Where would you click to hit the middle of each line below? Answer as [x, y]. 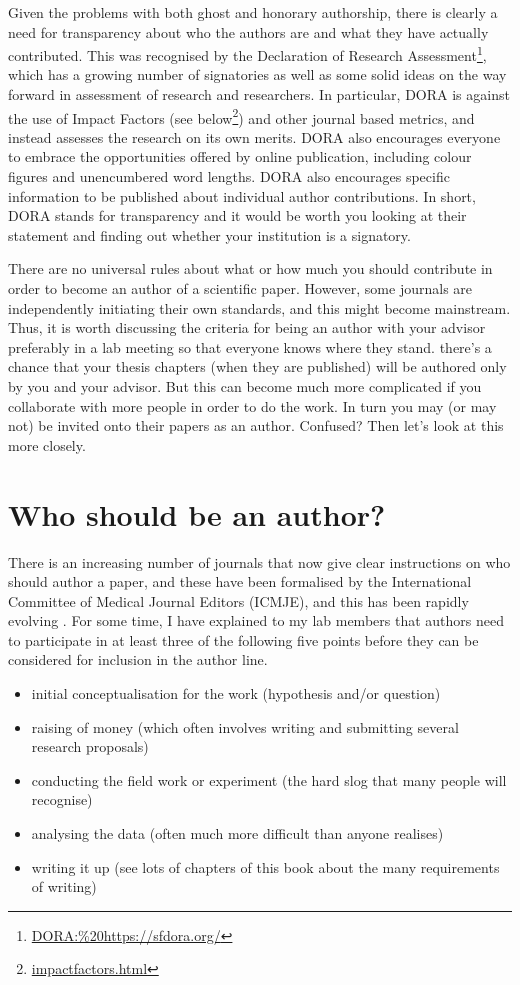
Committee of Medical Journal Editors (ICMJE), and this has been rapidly [238, 600]
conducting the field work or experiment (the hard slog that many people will [269, 779]
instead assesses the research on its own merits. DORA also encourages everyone [254, 136]
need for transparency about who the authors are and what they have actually [248, 31]
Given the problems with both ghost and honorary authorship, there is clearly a [253, 12]
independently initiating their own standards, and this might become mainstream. [259, 307]
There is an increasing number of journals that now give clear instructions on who [259, 561]
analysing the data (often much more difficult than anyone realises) [237, 833]
